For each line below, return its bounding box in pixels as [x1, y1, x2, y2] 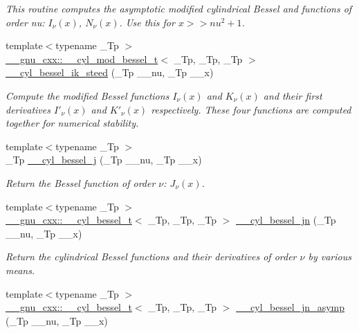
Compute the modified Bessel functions [6, 88, 169, 102]
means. [6, 262, 35, 277]
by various [308, 249, 351, 264]
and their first [263, 88, 322, 102]
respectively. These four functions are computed [151, 102, 351, 116]
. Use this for [119, 15, 175, 29]
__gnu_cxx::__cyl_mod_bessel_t [6, 51, 158, 66]
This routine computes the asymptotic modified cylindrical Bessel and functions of [6, 1, 352, 15]
